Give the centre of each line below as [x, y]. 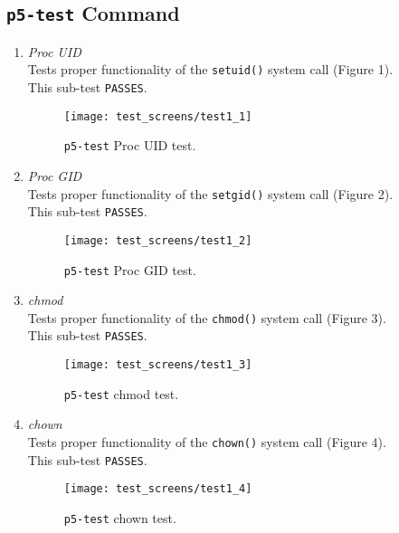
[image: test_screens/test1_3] [158, 365]
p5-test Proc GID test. [130, 269]
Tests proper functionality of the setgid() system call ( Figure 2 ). [210, 193]
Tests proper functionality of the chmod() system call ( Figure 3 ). [207, 317]
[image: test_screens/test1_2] [158, 240]
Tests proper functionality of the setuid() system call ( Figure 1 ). [210, 69]
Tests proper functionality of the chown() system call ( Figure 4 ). [207, 442]
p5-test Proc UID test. [130, 145]
